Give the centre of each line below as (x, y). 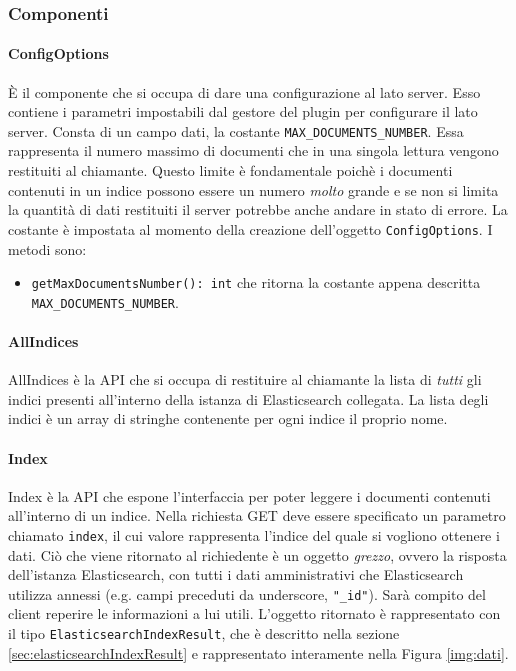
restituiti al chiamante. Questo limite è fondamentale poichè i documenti (230, 170)
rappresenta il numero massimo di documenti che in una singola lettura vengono (253, 150)
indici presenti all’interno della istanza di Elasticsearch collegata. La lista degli (248, 398)
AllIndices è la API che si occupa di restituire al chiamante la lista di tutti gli (245, 379)
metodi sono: (47, 248)
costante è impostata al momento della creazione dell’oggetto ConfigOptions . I (250, 228)
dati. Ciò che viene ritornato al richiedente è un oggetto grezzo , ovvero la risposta (257, 554)
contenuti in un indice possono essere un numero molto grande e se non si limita (253, 189)
